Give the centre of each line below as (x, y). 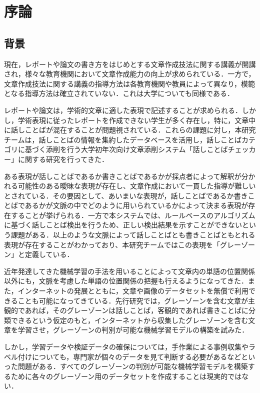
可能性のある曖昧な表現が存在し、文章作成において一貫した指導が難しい (137, 186)
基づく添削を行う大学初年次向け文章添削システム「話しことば (126, 149)
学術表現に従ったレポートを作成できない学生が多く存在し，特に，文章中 (137, 120)
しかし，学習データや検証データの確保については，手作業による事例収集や (126, 347)
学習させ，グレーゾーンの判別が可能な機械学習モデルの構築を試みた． (133, 330)
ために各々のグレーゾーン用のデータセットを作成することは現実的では (126, 376)
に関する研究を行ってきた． (63, 159)
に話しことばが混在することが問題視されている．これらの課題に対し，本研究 (130, 130)
